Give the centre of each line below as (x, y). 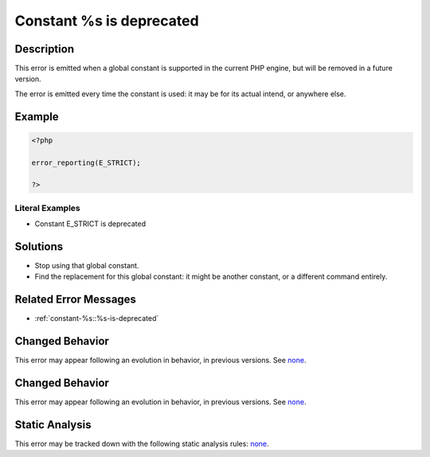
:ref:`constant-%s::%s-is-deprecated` (97, 318)
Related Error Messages (76, 300)
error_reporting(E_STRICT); (86, 162)
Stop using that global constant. (87, 266)
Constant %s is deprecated (107, 21)
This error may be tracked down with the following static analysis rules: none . (142, 444)
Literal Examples (47, 208)
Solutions (39, 246)
